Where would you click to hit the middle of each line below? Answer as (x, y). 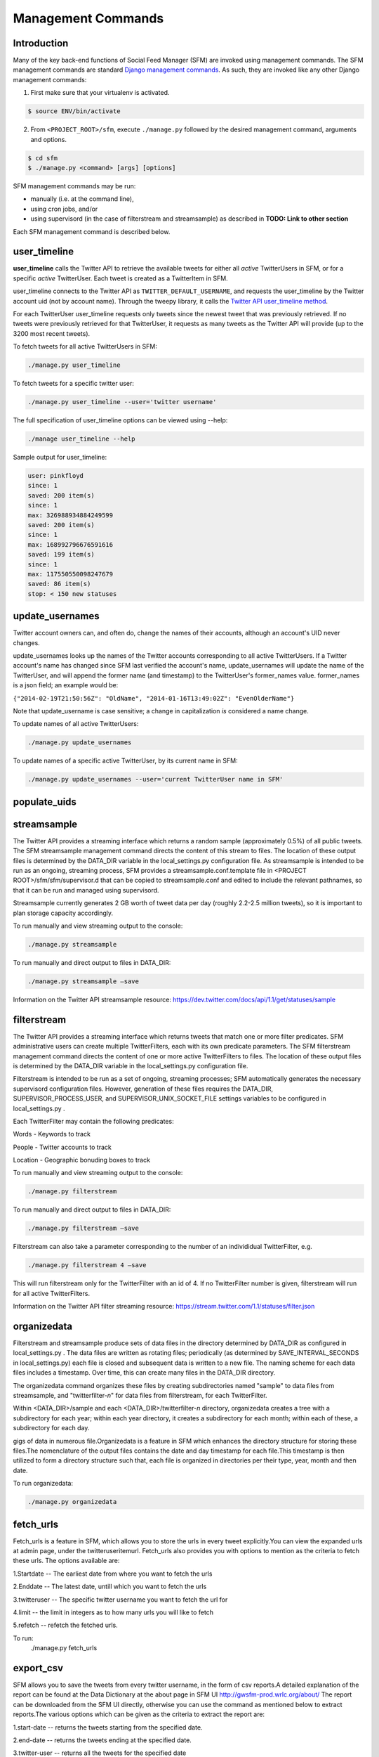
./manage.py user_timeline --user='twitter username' (122, 402)
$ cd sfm (43, 158)
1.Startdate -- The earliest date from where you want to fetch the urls (113, 1574)
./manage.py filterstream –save (84, 1228)
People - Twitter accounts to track (62, 1147)
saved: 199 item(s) (61, 555)
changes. (26, 642)
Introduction (41, 43)
